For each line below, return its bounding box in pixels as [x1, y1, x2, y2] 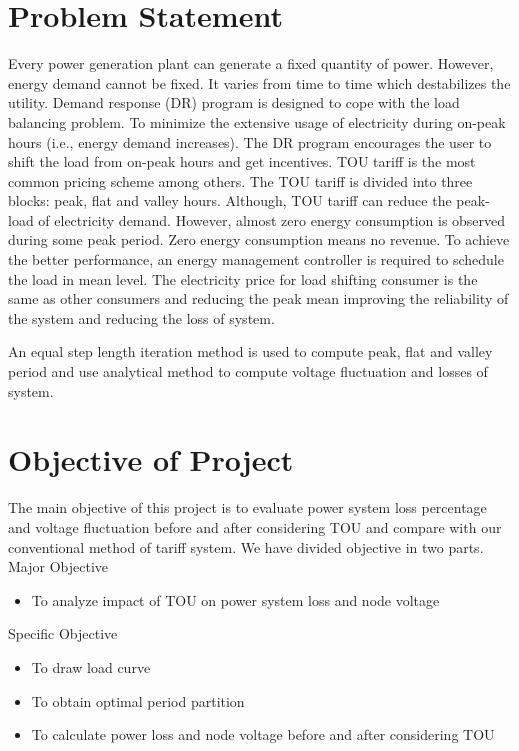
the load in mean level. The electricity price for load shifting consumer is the [8, 268, 478, 289]
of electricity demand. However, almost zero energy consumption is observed [38, 209, 506, 230]
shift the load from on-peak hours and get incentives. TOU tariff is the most [8, 151, 476, 172]
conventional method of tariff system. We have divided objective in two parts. [8, 536, 484, 557]
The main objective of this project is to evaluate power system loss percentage [8, 497, 487, 518]
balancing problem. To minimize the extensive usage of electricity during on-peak [8, 111, 506, 132]
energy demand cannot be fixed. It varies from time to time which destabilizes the [8, 72, 511, 93]
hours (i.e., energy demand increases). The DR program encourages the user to [8, 131, 492, 152]
